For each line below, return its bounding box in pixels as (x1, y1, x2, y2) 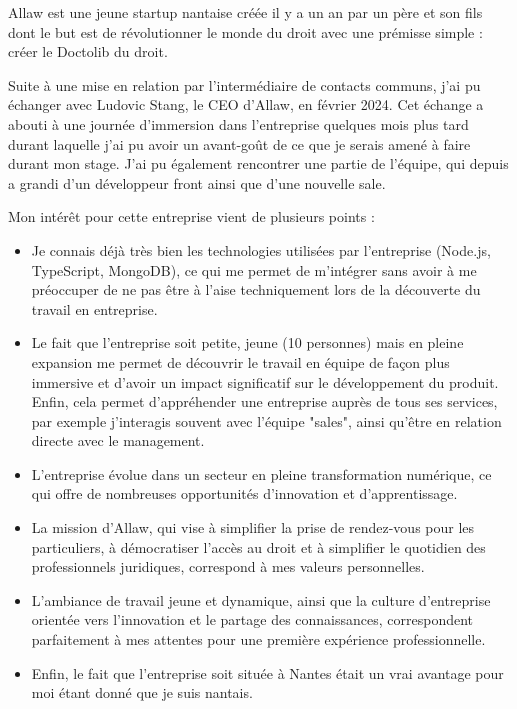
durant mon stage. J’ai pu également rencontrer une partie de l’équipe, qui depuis (8, 153, 509, 174)
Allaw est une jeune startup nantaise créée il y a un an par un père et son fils (8, 2, 483, 22)
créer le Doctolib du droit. (8, 41, 168, 62)
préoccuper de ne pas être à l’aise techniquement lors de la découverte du (31, 279, 481, 300)
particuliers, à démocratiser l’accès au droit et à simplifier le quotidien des (31, 536, 486, 557)
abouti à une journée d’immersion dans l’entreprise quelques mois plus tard (8, 113, 469, 134)
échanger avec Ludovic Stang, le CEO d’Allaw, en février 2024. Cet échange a (8, 94, 484, 115)
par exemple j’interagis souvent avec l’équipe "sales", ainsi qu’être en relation (31, 410, 502, 431)
